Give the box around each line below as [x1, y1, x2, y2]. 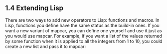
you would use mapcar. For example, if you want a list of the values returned [5, 33, 162, 39]
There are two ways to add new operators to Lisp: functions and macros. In [5, 17, 160, 23]
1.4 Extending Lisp [5, 4, 64, 12]
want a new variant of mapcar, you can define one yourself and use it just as [5, 27, 162, 34]
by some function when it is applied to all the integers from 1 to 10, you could [5, 38, 163, 44]
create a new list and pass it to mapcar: [5, 43, 86, 49]
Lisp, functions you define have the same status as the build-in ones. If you [5, 22, 160, 28]
